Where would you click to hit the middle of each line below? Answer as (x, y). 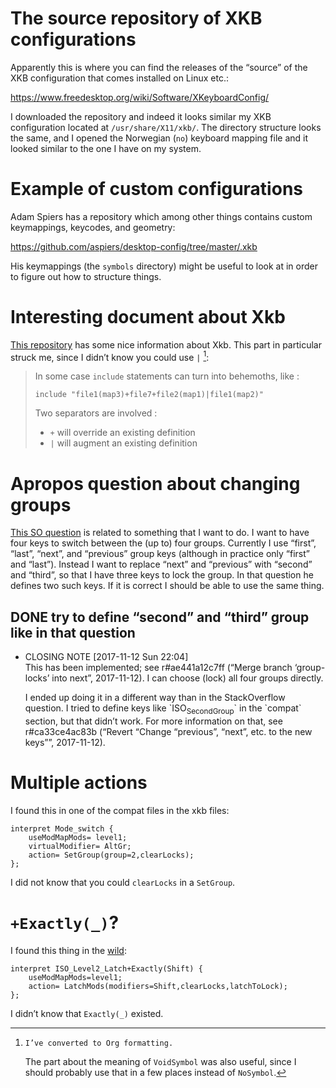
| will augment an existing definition (123, 443)
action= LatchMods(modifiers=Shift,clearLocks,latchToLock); (158, 986)
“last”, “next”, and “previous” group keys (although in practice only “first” (160, 554)
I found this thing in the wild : (68, 950)
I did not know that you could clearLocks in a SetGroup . (123, 882)
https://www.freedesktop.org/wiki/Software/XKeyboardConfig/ (140, 97)
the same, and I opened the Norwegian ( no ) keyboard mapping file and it (159, 138)
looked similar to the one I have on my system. (106, 148)
